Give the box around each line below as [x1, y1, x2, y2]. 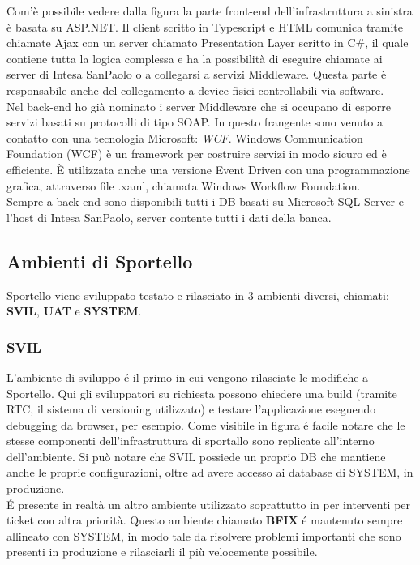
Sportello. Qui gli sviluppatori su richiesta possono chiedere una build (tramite [6, 384, 397, 401]
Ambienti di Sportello [6, 248, 193, 273]
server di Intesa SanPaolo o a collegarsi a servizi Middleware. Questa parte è [6, 66, 387, 83]
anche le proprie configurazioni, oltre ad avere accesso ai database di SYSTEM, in [6, 464, 414, 481]
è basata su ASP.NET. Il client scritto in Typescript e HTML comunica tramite [6, 18, 404, 35]
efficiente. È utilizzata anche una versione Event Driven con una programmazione [6, 161, 410, 178]
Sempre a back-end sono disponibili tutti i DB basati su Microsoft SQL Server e [6, 193, 404, 210]
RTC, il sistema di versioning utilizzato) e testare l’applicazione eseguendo [6, 400, 376, 417]
